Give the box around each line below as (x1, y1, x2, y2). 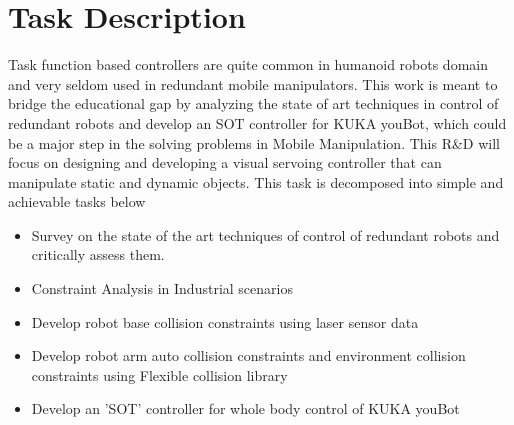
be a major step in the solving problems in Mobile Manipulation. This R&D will (8, 132, 500, 153)
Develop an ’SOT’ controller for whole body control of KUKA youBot (31, 398, 460, 419)
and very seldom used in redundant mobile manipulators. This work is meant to (8, 73, 498, 94)
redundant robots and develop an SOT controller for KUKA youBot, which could (8, 112, 507, 133)
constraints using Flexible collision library (31, 364, 288, 385)
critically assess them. (31, 244, 165, 265)
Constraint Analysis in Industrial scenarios (31, 278, 293, 299)
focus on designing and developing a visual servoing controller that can (8, 152, 442, 173)
